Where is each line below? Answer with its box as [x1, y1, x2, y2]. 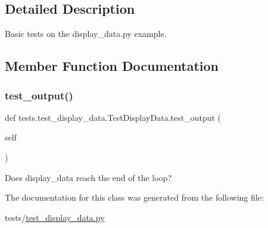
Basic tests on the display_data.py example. [5, 27, 167, 40]
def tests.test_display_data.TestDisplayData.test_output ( [5, 111, 222, 123]
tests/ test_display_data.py [5, 211, 105, 223]
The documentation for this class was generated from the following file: [5, 191, 264, 204]
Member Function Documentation [5, 57, 219, 75]
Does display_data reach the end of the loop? [5, 171, 172, 183]
